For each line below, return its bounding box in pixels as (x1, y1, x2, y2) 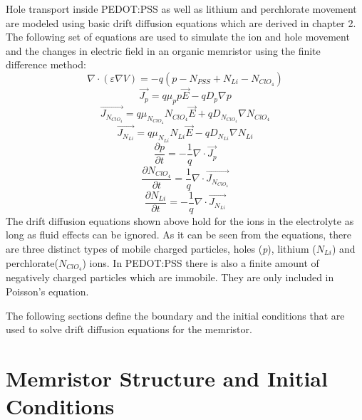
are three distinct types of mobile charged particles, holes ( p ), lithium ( (6, 241, 316, 256)
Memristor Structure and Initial (6, 364, 328, 392)
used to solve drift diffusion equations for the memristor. (6, 322, 252, 337)
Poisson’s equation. (6, 284, 89, 299)
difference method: (6, 57, 86, 72)
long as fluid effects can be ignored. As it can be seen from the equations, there (6, 227, 352, 242)
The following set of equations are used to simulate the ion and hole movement (6, 29, 350, 44)
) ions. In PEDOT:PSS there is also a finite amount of (82, 255, 319, 270)
